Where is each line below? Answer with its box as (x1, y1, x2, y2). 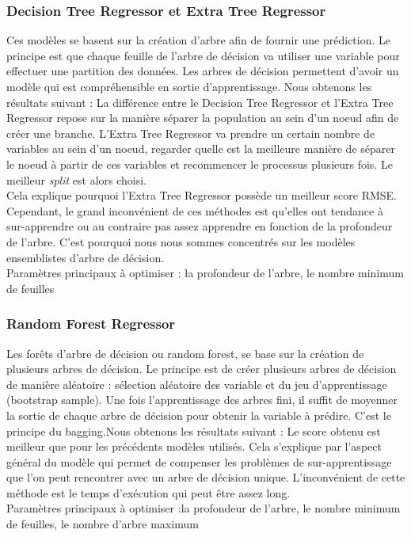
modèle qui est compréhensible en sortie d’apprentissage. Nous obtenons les (6, 78, 372, 94)
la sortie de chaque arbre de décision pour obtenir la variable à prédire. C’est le (6, 406, 391, 423)
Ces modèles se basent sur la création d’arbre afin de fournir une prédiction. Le (6, 32, 391, 48)
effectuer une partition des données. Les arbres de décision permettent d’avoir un (6, 63, 399, 79)
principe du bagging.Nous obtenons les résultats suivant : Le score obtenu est (6, 422, 381, 439)
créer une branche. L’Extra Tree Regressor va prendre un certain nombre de (6, 124, 375, 141)
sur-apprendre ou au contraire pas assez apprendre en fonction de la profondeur (6, 218, 393, 234)
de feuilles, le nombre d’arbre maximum (6, 516, 199, 532)
